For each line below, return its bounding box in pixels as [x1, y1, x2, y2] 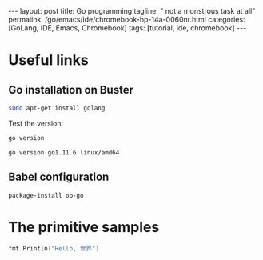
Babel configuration [8, 170, 110, 184]
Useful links [8, 51, 90, 70]
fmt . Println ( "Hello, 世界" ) [8, 244, 100, 253]
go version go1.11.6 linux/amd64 [8, 148, 120, 157]
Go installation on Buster [8, 82, 134, 97]
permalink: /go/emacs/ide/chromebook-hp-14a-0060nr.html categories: [8, 14, 245, 24]
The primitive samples [8, 218, 160, 236]
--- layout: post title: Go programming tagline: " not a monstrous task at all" [8, 6, 256, 15]
